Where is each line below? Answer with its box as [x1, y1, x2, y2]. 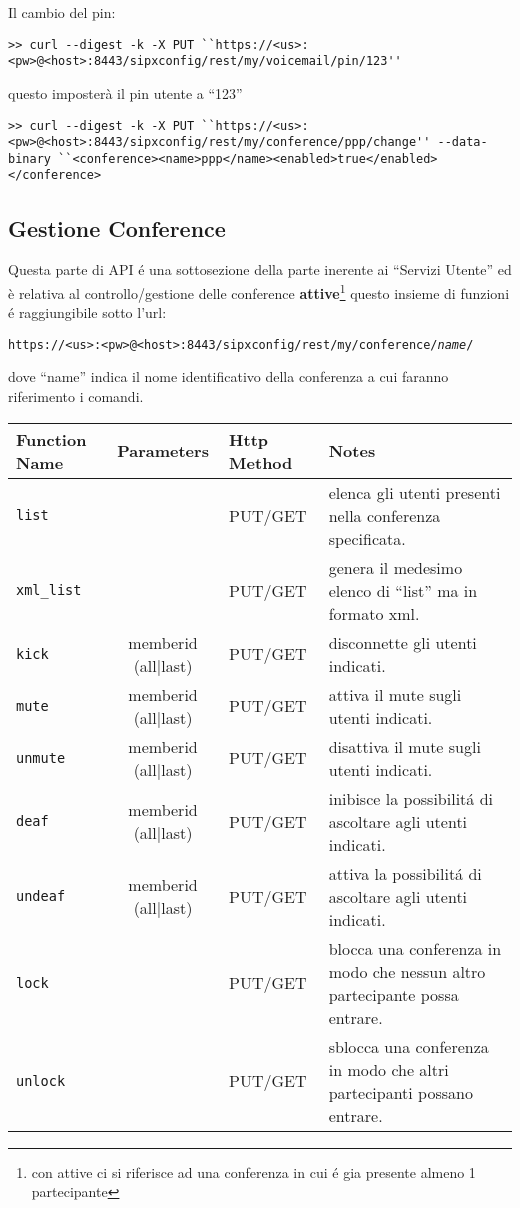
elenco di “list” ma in [328, 578, 478, 602]
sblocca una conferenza [328, 1034, 489, 1058]
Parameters [117, 439, 209, 463]
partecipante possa [328, 982, 459, 1006]
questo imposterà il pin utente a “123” [8, 82, 243, 103]
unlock [16, 1072, 66, 1089]
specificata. [328, 526, 406, 550]
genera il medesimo [328, 555, 463, 579]
